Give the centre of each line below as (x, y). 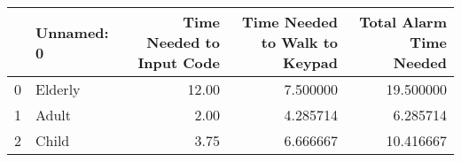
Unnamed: (72, 32)
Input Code (179, 62)
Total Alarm (403, 22)
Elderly (58, 89)
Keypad (310, 62)
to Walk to (299, 42)
